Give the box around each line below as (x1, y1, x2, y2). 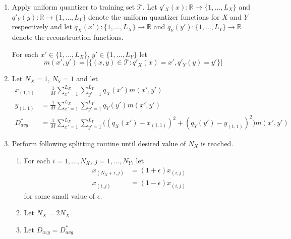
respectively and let (12, 21, 72, 32)
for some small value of (24, 190, 95, 201)
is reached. (201, 138, 234, 149)
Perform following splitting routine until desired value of (12, 138, 186, 149)
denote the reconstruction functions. (12, 31, 124, 42)
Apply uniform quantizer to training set (12, 2, 135, 12)
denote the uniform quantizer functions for (88, 11, 220, 22)
